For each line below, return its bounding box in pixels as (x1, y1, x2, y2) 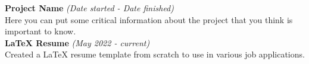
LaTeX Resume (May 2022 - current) (5, 36, 150, 49)
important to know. (5, 25, 76, 37)
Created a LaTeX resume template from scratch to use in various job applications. (5, 48, 305, 60)
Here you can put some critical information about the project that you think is (5, 13, 293, 25)
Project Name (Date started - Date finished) (5, 2, 174, 14)
